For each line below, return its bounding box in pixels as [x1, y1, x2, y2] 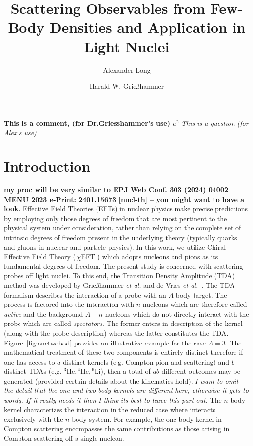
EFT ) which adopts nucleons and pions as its [81, 251, 218, 262]
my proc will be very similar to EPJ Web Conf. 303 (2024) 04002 [4, 184, 228, 194]
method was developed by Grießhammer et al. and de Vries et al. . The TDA [4, 280, 235, 290]
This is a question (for [181, 118, 249, 128]
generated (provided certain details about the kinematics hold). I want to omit [4, 375, 239, 385]
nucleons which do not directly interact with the [105, 308, 249, 319]
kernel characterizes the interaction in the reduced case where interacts [4, 404, 216, 414]
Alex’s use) [4, 127, 37, 138]
